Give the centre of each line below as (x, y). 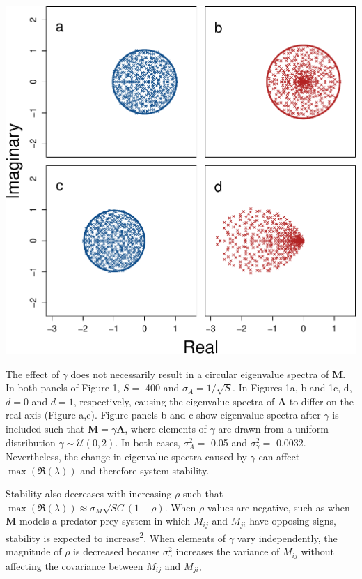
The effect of (32, 374)
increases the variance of (228, 551)
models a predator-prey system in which (105, 521)
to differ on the (321, 401)
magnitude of (34, 551)
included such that (45, 428)
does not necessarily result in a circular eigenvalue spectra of (200, 374)
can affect (279, 457)
